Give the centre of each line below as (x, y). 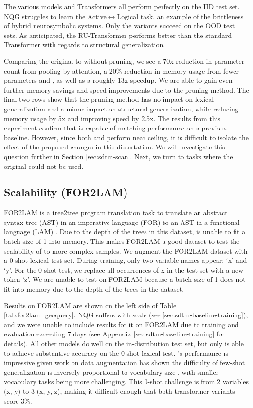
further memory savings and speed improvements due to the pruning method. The (126, 89)
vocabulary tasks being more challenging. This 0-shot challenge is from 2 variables (126, 381)
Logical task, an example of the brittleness (180, 16)
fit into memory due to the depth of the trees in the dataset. (94, 289)
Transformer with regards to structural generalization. (85, 45)
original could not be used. (44, 166)
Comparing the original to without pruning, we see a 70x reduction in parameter (124, 61)
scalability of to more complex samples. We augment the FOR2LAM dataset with (126, 250)
